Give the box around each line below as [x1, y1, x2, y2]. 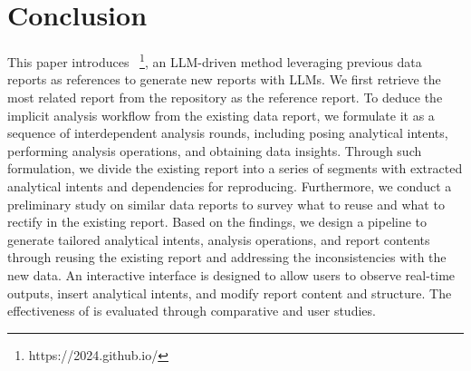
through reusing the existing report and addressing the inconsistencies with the [7, 248, 447, 267]
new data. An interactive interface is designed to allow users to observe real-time [7, 265, 456, 284]
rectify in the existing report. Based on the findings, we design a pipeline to [7, 212, 428, 231]
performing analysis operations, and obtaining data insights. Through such [7, 141, 422, 160]
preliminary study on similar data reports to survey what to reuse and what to [7, 194, 445, 213]
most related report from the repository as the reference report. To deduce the [7, 87, 443, 106]
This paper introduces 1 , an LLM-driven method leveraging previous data [7, 50, 422, 71]
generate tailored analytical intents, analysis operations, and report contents [7, 229, 430, 249]
